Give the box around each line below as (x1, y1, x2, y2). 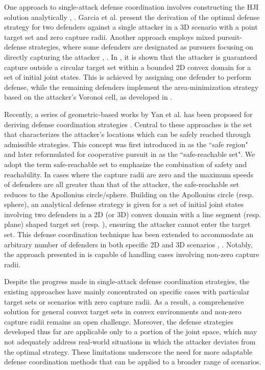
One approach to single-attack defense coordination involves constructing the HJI (4, 2, 259, 12)
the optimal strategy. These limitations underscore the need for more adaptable (4, 346, 253, 357)
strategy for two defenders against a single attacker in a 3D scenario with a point (4, 21, 258, 32)
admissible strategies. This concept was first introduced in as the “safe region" (4, 138, 248, 149)
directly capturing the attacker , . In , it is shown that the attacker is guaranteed (4, 51, 257, 62)
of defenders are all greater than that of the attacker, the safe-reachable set (4, 179, 239, 190)
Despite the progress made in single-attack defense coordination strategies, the (4, 276, 250, 287)
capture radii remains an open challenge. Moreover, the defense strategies (4, 316, 233, 327)
